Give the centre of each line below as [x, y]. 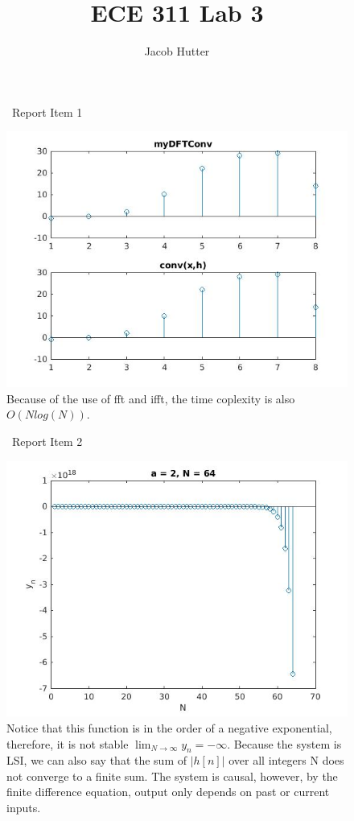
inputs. [24, 808]
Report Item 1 [47, 111]
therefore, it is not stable [68, 743]
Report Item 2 [47, 441]
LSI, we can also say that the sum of [97, 760]
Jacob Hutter [177, 51]
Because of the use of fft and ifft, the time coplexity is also [151, 398]
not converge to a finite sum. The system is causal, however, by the [172, 776]
